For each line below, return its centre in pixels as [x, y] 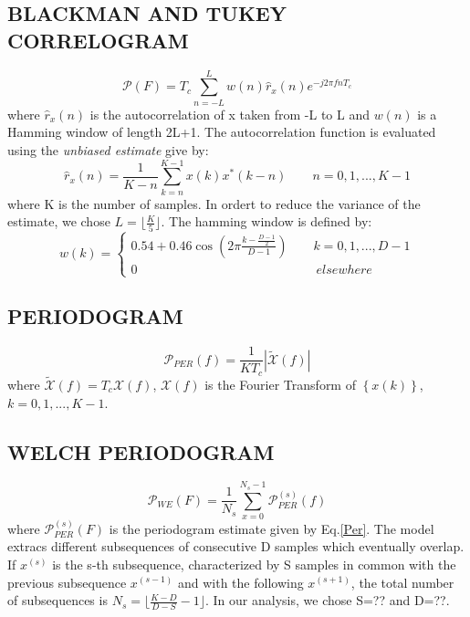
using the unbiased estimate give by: [108, 149]
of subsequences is [57, 600]
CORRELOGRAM [98, 40]
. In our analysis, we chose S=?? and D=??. [328, 600]
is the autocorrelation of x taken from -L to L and [230, 114]
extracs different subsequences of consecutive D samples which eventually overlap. [236, 546]
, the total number [402, 582]
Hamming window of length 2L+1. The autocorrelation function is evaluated [222, 132]
